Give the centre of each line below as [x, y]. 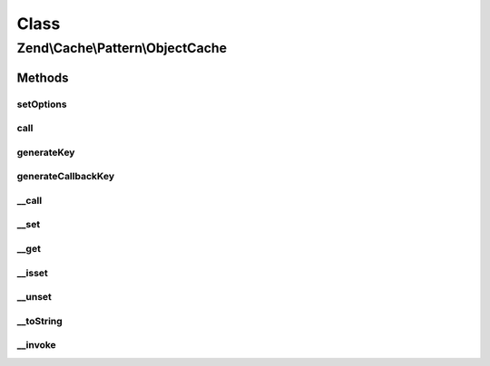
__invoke [36, 345]
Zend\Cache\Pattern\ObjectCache [122, 48]
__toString [39, 321]
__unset [34, 297]
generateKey [46, 152]
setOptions [42, 104]
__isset [33, 273]
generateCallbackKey [66, 177]
